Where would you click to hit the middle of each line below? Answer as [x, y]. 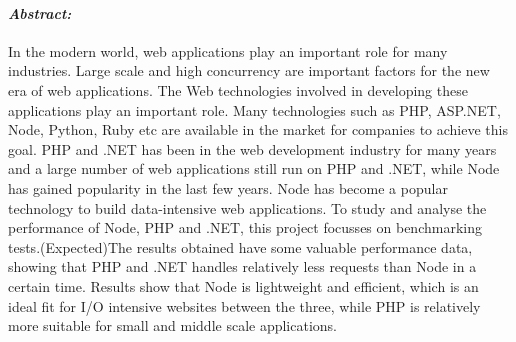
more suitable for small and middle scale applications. [172, 325]
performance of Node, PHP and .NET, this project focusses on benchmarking [245, 227]
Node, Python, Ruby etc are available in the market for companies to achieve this [258, 129]
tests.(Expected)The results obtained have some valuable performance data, [240, 246]
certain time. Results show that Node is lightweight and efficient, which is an [243, 285]
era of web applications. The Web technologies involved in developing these [238, 89]
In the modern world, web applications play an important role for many [228, 50]
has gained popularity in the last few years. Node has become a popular [228, 187]
